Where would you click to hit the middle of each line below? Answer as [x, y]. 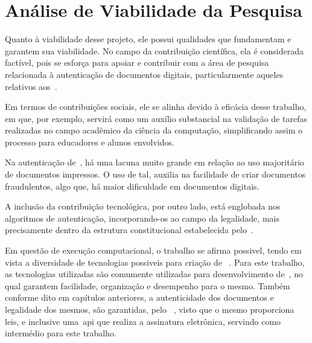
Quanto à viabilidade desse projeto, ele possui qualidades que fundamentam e [148, 39]
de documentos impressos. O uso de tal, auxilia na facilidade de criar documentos [155, 174]
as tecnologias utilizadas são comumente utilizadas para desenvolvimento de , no [154, 274]
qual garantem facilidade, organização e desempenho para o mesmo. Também [148, 285]
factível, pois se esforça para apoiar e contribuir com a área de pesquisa [137, 63]
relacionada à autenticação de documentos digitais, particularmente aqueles [144, 74]
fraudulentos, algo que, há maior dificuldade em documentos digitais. [132, 186]
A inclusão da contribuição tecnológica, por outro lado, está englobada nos [143, 206]
